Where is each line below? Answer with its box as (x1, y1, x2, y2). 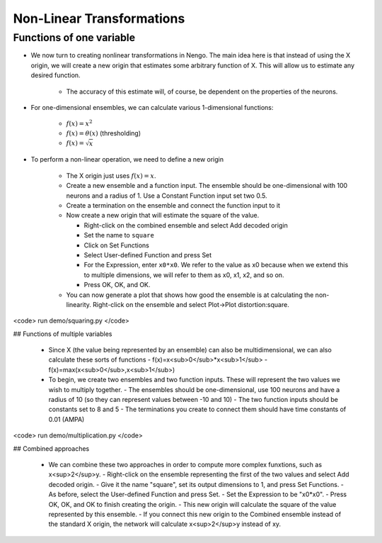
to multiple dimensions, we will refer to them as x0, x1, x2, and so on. (83, 270, 284, 279)
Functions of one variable (13, 31, 136, 44)
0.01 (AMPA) (48, 415, 85, 423)
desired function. (30, 71, 81, 79)
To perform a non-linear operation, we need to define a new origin (30, 155, 224, 164)
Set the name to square (83, 231, 155, 240)
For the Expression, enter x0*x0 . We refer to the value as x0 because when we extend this (83, 261, 349, 269)
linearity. (66, 300, 92, 308)
